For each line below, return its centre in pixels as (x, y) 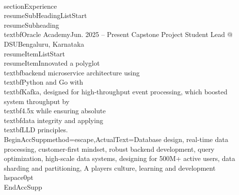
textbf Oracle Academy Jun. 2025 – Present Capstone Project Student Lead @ (118, 34)
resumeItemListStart (35, 53)
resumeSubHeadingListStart (46, 15)
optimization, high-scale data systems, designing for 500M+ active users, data (119, 158)
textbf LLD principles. (36, 130)
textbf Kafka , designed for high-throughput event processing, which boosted (116, 91)
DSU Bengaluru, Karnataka (44, 44)
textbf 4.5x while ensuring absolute (55, 111)
